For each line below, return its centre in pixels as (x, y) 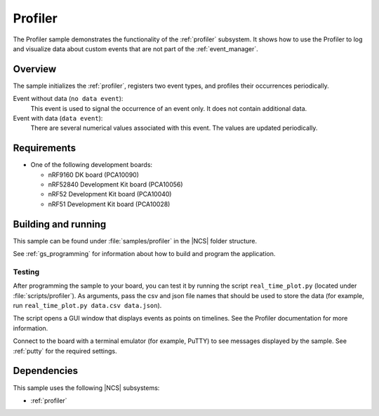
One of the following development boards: (92, 165)
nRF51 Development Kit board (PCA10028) (109, 204)
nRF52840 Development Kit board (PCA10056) (115, 184)
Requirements (45, 148)
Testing (26, 271)
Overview (35, 69)
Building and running (60, 224)
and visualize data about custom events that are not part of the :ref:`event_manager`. (136, 48)
